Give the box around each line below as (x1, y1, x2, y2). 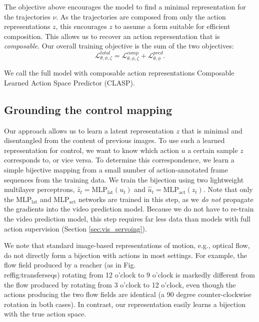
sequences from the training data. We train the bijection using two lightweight (4, 174, 244, 184)
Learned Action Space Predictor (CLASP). (4, 77, 135, 87)
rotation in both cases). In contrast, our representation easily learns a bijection (4, 298, 245, 309)
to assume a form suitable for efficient (114, 21, 230, 31)
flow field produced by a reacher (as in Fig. (4, 259, 136, 270)
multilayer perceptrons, (4, 184, 75, 194)
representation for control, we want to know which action (4, 144, 179, 155)
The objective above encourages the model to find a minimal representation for (4, 1, 246, 11)
